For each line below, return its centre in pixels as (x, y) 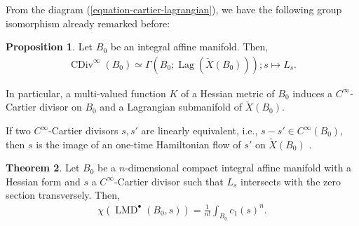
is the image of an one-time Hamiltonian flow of (138, 144)
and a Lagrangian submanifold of (171, 107)
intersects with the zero (291, 181)
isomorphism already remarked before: (88, 23)
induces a (313, 93)
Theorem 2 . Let (43, 168)
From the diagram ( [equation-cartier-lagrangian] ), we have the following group (174, 9)
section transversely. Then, (63, 195)
